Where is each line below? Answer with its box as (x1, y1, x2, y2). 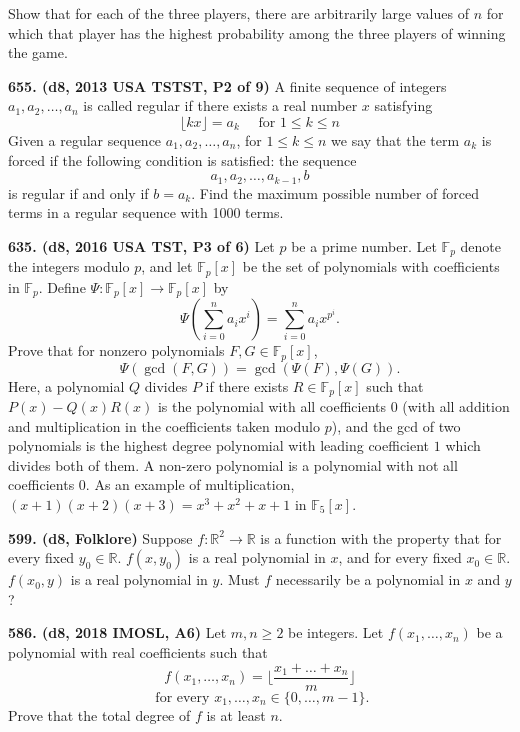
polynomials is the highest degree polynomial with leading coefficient (8, 435, 430, 456)
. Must (219, 569, 260, 590)
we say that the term (331, 129, 460, 150)
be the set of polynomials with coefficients (242, 256, 500, 277)
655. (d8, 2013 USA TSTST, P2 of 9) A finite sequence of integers (8, 75, 447, 96)
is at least (206, 704, 266, 725)
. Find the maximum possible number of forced (191, 182, 480, 203)
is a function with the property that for (260, 527, 502, 548)
